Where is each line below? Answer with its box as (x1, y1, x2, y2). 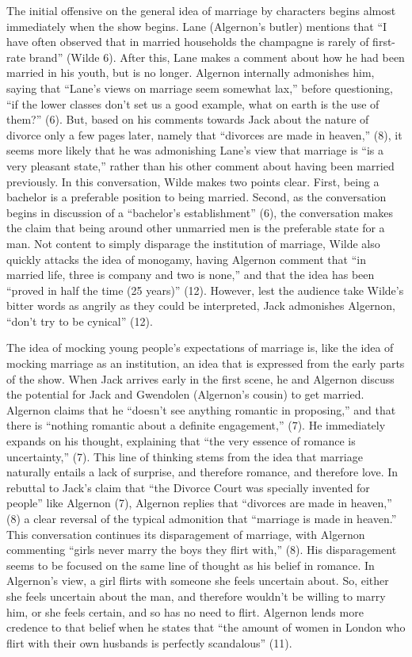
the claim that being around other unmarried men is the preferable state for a (6, 220, 385, 236)
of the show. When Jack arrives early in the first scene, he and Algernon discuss (6, 370, 395, 387)
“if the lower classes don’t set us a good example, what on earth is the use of (6, 95, 380, 112)
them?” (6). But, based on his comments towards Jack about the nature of (6, 111, 369, 128)
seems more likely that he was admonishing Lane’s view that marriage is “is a (6, 142, 383, 159)
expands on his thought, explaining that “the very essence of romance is (6, 433, 356, 449)
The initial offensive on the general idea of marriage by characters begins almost (6, 2, 396, 18)
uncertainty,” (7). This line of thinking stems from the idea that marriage (6, 448, 363, 464)
